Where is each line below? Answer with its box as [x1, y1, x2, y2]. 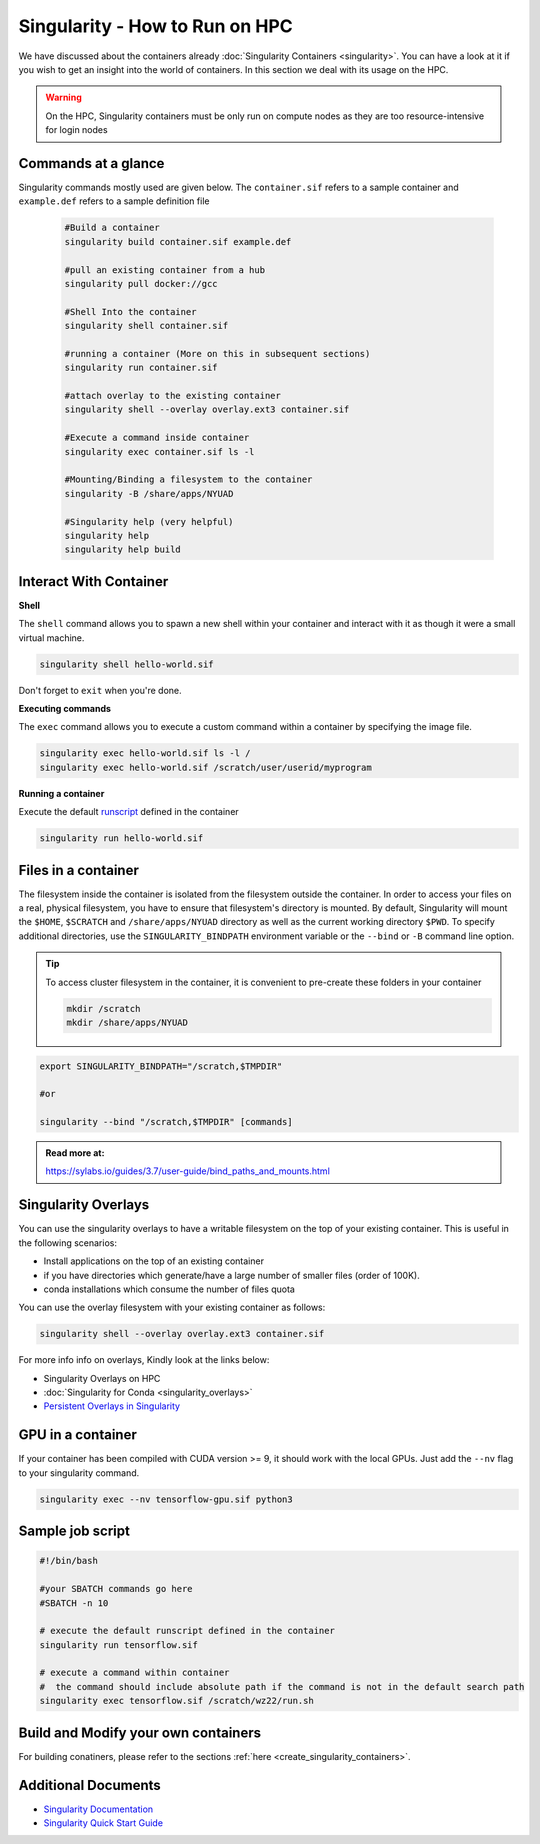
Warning [45, 91, 82, 104]
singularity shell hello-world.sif [39, 658, 214, 670]
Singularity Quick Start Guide [43, 1817, 164, 1829]
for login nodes [45, 124, 109, 136]
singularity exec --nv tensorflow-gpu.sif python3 [39, 1493, 294, 1505]
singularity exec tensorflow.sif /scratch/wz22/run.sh [39, 1695, 314, 1707]
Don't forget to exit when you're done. [18, 684, 182, 696]
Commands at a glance [18, 155, 165, 172]
